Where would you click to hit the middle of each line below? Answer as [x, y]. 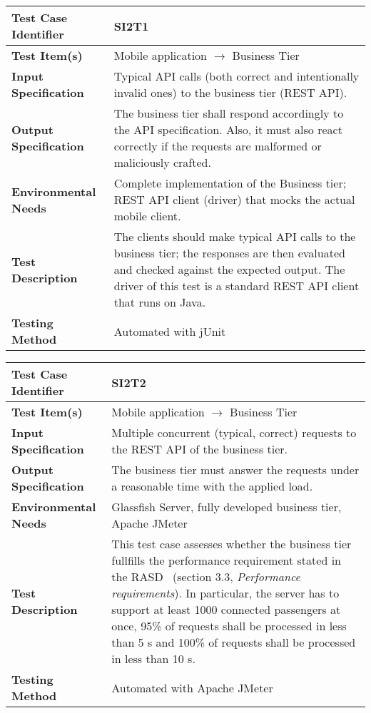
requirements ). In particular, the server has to [225, 593]
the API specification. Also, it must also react [228, 129]
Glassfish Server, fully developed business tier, [227, 507]
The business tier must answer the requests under [235, 470]
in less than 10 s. [153, 658]
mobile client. [147, 216]
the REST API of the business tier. [200, 449]
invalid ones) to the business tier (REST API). [230, 92]
